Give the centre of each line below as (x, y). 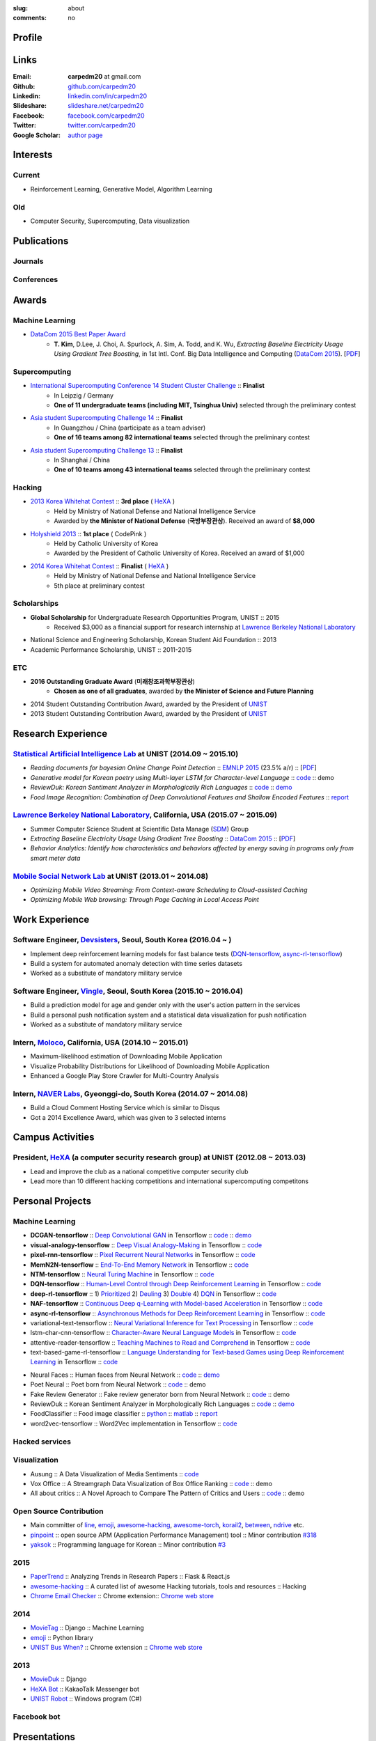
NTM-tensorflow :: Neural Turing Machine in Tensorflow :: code (123, 1274)
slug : (20, 8)
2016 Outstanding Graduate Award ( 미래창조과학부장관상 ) (112, 682)
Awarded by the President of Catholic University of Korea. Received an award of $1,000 (179, 553)
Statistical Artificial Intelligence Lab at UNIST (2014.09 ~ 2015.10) (126, 754)
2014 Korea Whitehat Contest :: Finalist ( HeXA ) (100, 566)
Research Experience (60, 734)
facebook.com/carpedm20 (107, 116)
